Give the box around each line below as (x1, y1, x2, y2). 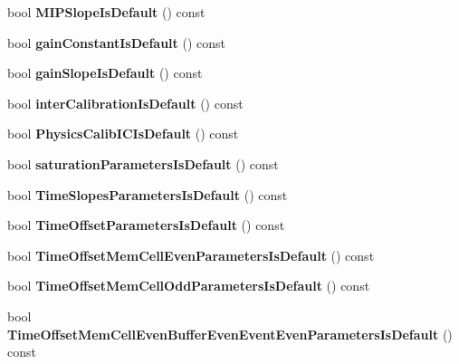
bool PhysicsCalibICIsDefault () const (7, 124, 239, 143)
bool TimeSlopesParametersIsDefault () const (7, 185, 288, 204)
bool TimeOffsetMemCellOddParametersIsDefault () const (7, 276, 370, 295)
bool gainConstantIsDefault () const (7, 33, 226, 52)
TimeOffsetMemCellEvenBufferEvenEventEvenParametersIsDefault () (7, 324, 453, 343)
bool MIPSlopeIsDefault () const (7, 3, 206, 21)
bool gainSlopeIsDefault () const (7, 63, 203, 82)
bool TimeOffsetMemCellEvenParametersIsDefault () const (7, 245, 375, 264)
